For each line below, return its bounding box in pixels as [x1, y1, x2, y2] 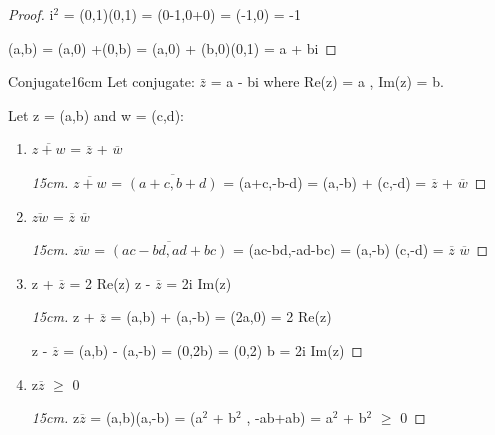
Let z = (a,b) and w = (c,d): [8, 104, 184, 125]
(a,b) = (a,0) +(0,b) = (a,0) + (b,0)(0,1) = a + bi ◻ [8, 37, 337, 58]
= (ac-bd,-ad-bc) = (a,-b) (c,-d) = [232, 239, 444, 260]
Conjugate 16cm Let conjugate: [8, 71, 195, 92]
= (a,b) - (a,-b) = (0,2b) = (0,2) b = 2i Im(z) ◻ [63, 339, 363, 360]
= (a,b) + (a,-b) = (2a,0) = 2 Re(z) [110, 306, 332, 327]
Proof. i [8, 4, 54, 24]
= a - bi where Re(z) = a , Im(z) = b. [210, 71, 444, 92]
